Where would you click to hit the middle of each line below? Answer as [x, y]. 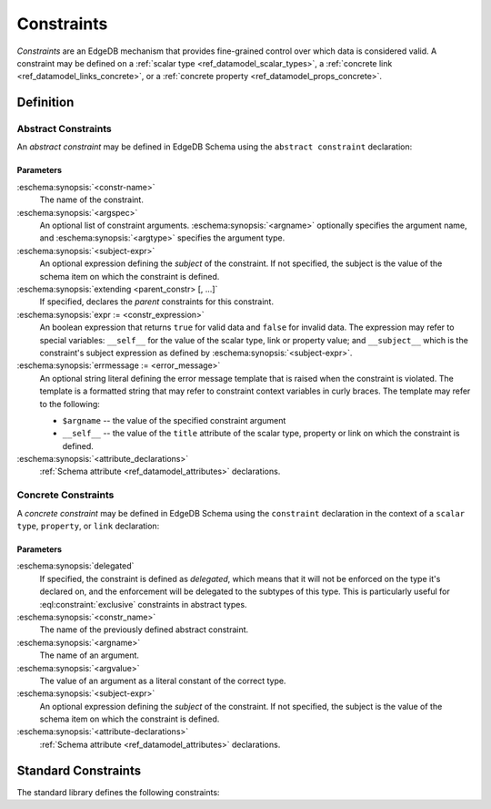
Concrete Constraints [65, 495]
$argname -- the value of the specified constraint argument [174, 420]
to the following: [70, 404]
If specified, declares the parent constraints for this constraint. [157, 302]
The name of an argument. [90, 655]
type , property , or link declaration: [88, 526]
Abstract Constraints [65, 129]
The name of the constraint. [92, 200]
